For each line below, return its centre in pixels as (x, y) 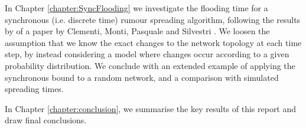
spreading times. (34, 89)
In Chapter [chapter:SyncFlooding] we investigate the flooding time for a (136, 8)
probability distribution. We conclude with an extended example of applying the (150, 65)
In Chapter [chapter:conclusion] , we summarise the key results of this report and (151, 108)
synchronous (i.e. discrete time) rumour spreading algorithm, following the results (153, 19)
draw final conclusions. (46, 120)
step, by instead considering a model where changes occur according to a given (147, 54)
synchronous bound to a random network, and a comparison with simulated (142, 77)
